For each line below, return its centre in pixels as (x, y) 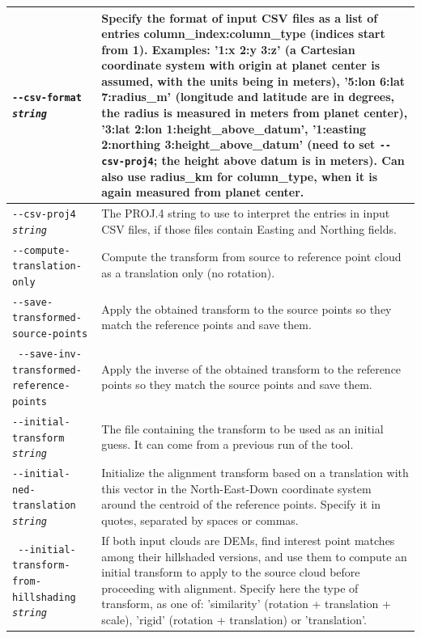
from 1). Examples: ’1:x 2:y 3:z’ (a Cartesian (228, 49)
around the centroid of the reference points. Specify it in (241, 504)
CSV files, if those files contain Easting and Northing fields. (249, 228)
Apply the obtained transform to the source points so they (247, 308)
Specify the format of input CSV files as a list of (240, 17)
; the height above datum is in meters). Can (279, 160)
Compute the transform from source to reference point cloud (251, 257)
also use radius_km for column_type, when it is (240, 176)
